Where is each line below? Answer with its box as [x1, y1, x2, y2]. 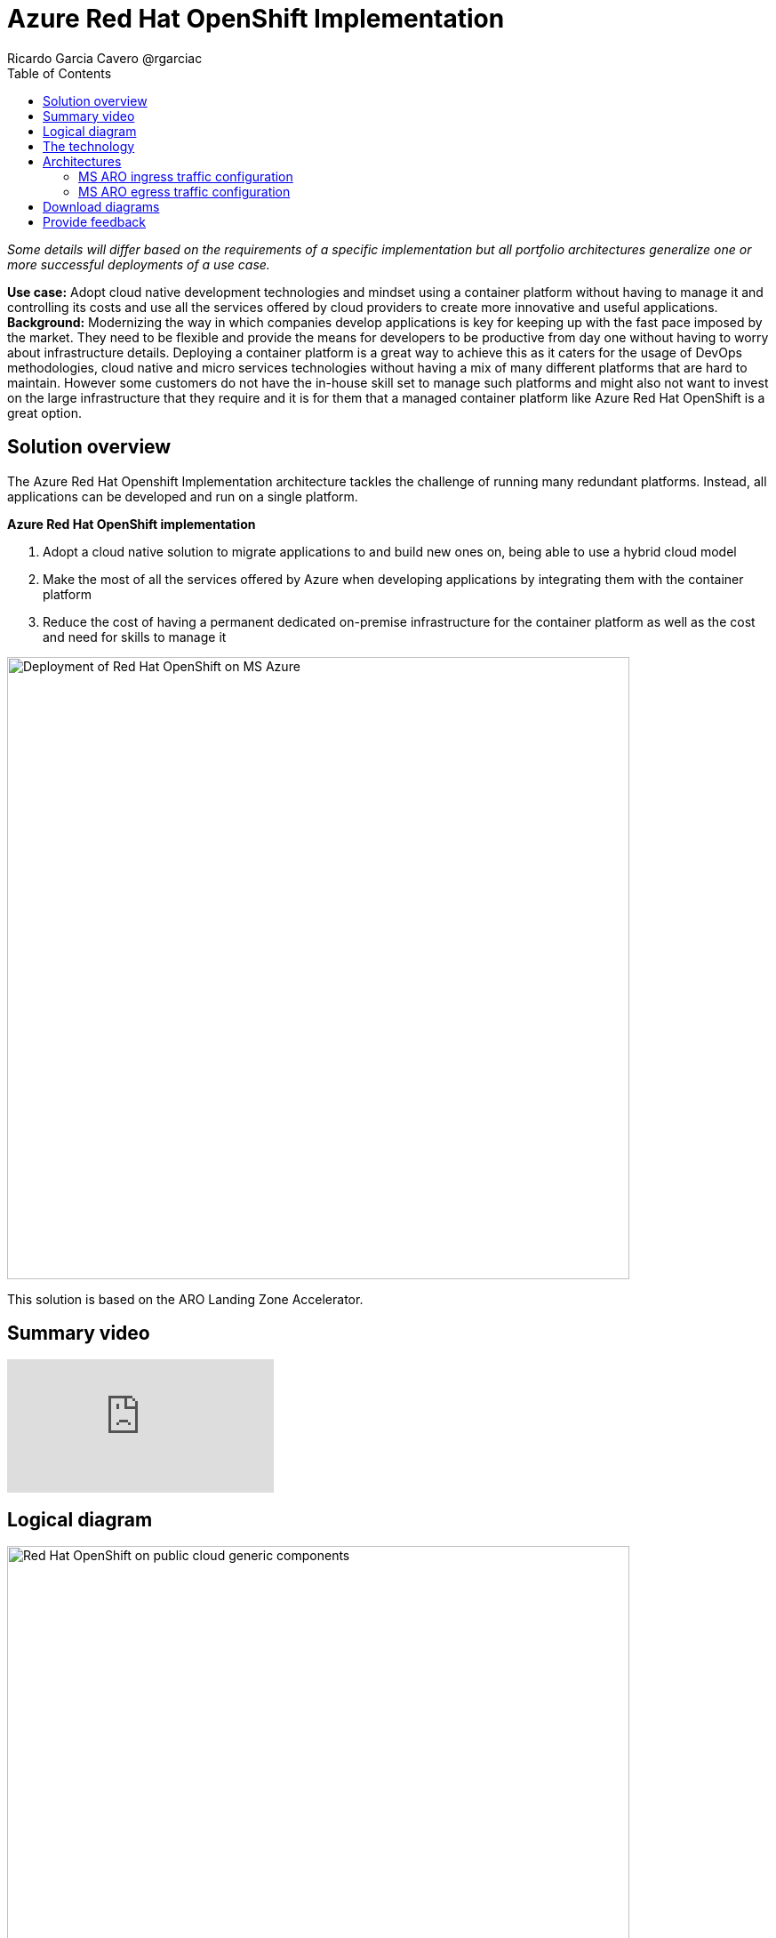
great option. [7, 404, 82, 420]
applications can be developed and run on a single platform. [7, 488, 358, 504]
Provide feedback [43, 213, 146, 229]
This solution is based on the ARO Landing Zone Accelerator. [7, 1291, 364, 1307]
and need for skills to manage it [43, 629, 227, 645]
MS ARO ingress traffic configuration [78, 168, 293, 184]
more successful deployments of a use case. [7, 256, 270, 272]
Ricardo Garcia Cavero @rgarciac [7, 50, 203, 66]
